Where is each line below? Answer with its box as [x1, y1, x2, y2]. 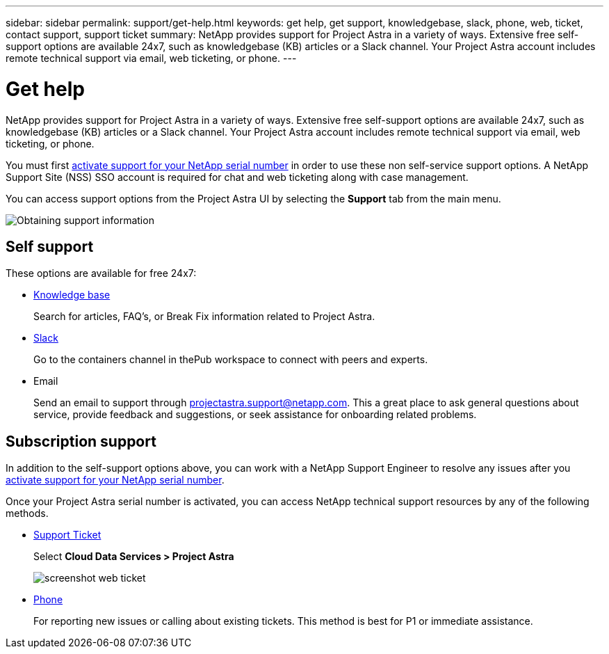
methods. [6, 507, 49, 520]
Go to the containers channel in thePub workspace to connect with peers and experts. [33, 353, 428, 366]
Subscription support [6, 432, 156, 450]
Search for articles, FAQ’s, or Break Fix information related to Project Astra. [33, 310, 375, 323]
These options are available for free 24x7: [6, 267, 197, 280]
